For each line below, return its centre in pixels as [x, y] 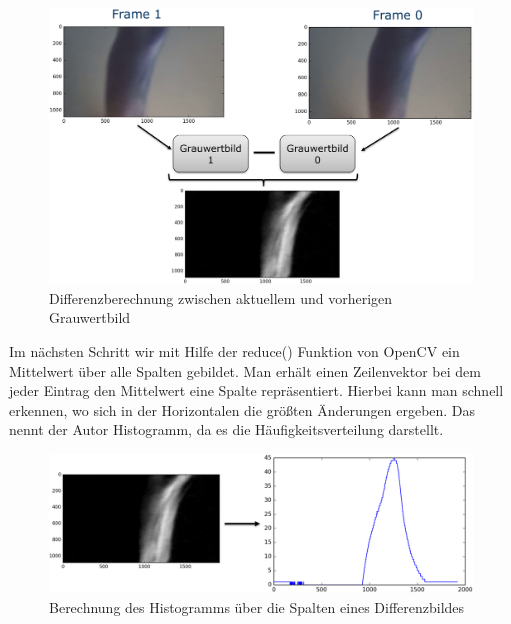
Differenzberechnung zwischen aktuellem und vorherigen [221, 297]
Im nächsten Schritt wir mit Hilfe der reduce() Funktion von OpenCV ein [234, 350]
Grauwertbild [90, 317]
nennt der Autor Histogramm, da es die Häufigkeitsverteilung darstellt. [226, 429]
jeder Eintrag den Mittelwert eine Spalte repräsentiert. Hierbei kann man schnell [256, 390]
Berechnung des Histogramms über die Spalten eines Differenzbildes [257, 606]
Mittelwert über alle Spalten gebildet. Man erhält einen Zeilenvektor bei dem [245, 370]
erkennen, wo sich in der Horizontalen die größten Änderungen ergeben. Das [242, 409]
